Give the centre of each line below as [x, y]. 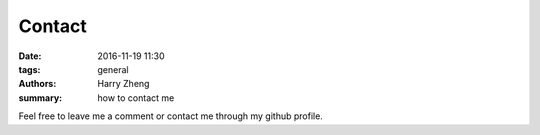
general [113, 69]
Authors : [37, 84]
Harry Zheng [123, 84]
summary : [40, 97]
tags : [29, 69]
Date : [30, 56]
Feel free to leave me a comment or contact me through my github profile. [171, 116]
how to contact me [136, 97]
